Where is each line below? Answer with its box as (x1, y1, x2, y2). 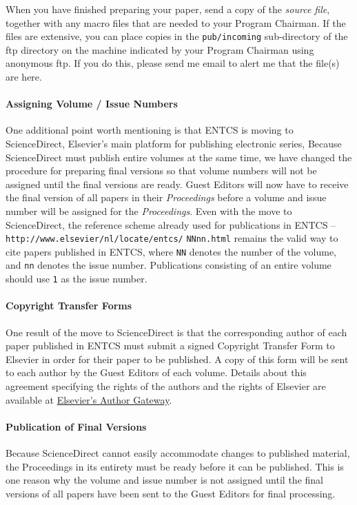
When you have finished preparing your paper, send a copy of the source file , (6, 2, 330, 16)
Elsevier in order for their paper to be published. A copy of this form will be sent (6, 351, 349, 366)
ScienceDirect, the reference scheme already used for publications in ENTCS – (6, 217, 336, 231)
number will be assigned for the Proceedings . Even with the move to (6, 203, 292, 218)
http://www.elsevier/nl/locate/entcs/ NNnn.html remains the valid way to (6, 231, 338, 245)
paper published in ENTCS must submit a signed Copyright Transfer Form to (6, 338, 335, 353)
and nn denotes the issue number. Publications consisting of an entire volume (6, 258, 331, 272)
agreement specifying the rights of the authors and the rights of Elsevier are (6, 378, 326, 393)
